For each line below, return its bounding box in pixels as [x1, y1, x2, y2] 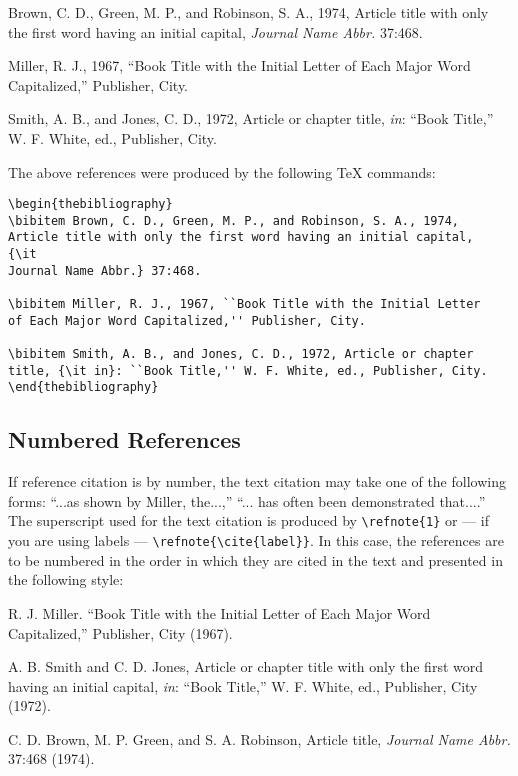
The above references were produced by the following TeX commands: [8, 161, 436, 182]
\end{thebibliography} [8, 380, 159, 395]
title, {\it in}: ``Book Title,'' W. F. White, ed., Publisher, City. [8, 363, 488, 378]
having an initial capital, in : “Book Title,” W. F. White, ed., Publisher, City [8, 675, 478, 696]
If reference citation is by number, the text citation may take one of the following [8, 471, 506, 492]
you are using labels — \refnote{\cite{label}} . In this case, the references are [8, 530, 504, 551]
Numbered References [8, 424, 241, 455]
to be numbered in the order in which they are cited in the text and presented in [8, 549, 503, 570]
